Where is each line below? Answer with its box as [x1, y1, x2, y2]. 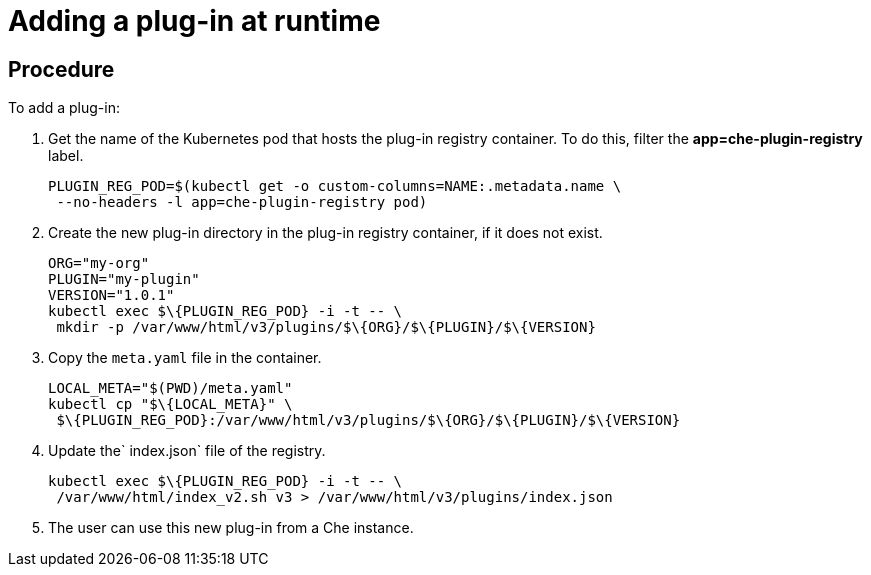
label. [48, 147, 84, 165]
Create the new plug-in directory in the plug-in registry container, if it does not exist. [48, 224, 603, 242]
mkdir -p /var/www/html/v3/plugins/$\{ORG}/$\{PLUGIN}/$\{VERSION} [56, 319, 596, 336]
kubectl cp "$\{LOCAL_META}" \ [48, 396, 293, 413]
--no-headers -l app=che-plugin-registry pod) [56, 194, 428, 211]
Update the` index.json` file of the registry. [48, 442, 326, 460]
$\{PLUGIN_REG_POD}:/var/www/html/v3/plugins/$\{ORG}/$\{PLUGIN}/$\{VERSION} [56, 412, 681, 429]
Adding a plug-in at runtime [8, 4, 381, 38]
